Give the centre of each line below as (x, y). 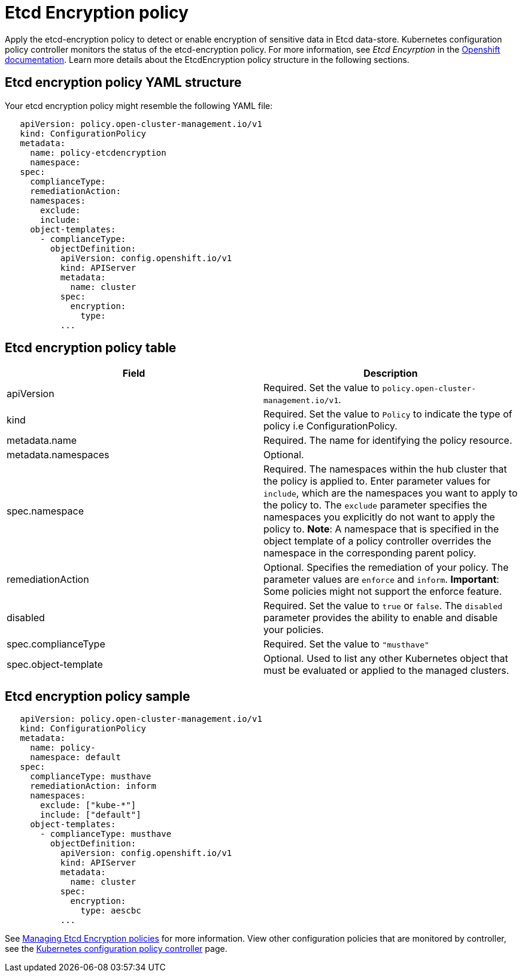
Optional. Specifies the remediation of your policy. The (386, 568)
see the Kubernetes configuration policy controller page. (116, 949)
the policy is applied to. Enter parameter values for (377, 481)
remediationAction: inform (93, 786)
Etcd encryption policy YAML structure (123, 83)
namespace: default (75, 757)
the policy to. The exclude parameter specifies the (375, 505)
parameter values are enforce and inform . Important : (381, 580)
